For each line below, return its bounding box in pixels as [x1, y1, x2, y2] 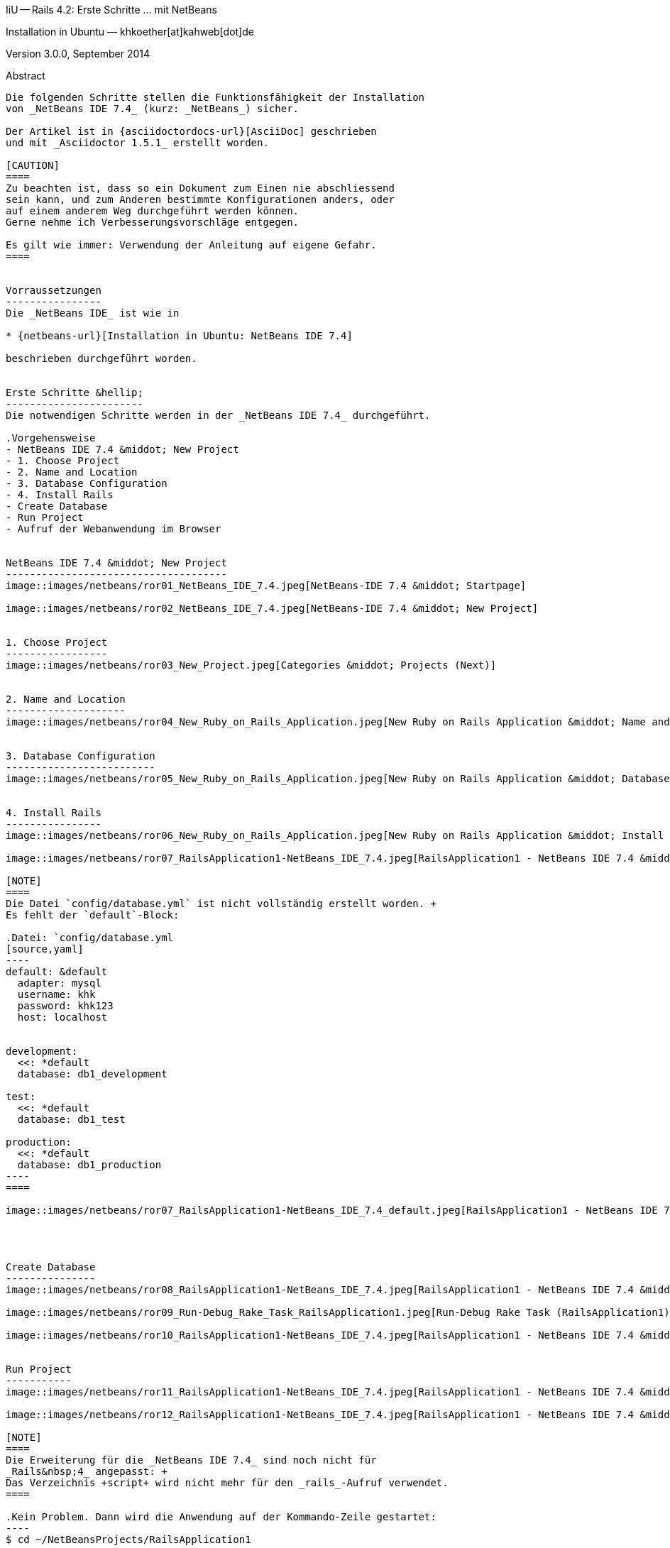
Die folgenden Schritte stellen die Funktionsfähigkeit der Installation [6, 92, 425, 103]
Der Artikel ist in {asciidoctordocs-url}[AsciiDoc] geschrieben [6, 126, 377, 137]
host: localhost [17, 1011, 108, 1023]
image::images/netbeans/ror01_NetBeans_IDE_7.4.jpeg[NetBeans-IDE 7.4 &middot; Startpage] [6, 580, 527, 591]
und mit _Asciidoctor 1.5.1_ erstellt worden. [6, 137, 269, 148]
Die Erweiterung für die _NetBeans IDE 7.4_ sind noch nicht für [6, 1454, 377, 1466]
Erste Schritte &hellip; [6, 387, 143, 398]
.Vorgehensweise [6, 432, 96, 444]
